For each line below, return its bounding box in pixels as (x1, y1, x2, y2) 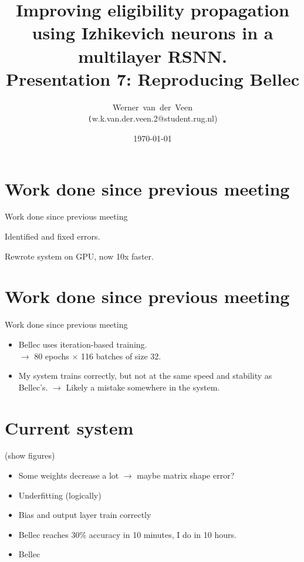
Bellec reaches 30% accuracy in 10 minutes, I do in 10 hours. (18, 528, 237, 540)
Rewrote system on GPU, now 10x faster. (5, 250, 154, 262)
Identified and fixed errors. (5, 230, 100, 243)
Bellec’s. (18, 381, 48, 393)
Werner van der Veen (113, 100, 192, 113)
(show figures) (5, 449, 55, 462)
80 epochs (34, 349, 69, 362)
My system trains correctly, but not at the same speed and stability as (18, 369, 272, 382)
